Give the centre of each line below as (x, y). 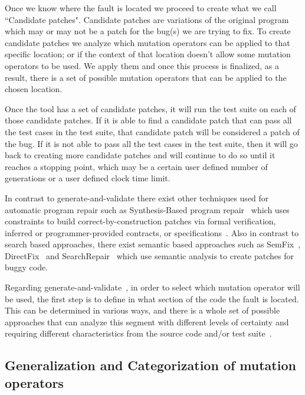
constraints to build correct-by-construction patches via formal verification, (140, 221)
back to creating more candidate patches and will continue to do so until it (140, 155)
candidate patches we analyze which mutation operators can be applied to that (147, 42)
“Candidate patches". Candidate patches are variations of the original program (147, 19)
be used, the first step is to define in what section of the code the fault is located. (152, 298)
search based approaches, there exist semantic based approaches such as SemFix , (153, 244)
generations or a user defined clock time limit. (88, 178)
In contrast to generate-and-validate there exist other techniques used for (137, 197)
